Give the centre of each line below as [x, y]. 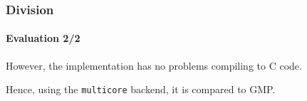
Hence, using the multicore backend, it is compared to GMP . [141, 89]
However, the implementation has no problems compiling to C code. [154, 65]
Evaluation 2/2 [43, 38]
